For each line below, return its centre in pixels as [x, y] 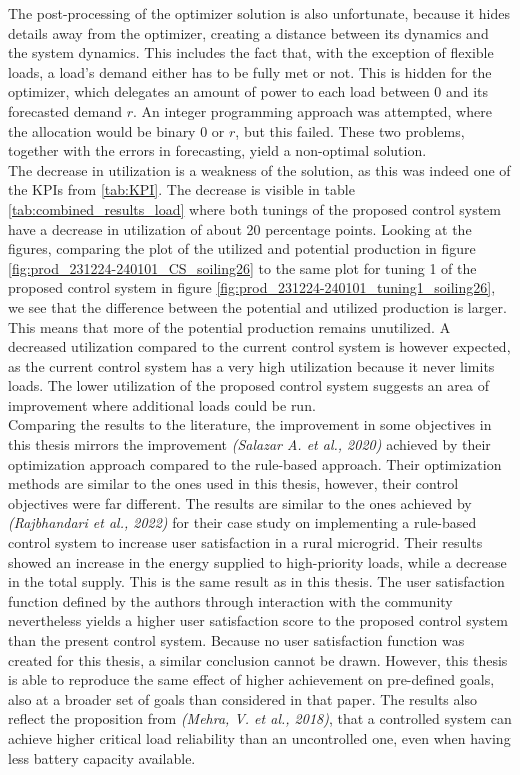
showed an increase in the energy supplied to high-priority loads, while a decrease [257, 561]
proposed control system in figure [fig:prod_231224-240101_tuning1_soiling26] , [252, 287]
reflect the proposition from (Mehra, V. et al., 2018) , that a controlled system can [260, 718]
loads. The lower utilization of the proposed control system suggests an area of [248, 385]
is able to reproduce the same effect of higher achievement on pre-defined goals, [251, 679]
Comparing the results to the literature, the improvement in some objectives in [250, 424]
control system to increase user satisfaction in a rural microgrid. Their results [245, 542]
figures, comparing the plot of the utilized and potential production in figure [242, 248]
